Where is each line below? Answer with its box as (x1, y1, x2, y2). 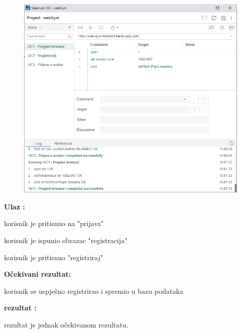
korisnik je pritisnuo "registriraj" (4, 252, 103, 262)
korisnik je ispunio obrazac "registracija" (4, 235, 128, 245)
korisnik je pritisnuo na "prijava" (4, 218, 104, 229)
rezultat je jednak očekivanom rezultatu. (4, 319, 129, 329)
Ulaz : (4, 201, 25, 211)
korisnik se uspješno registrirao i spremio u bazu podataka (4, 285, 183, 296)
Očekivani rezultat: (4, 269, 71, 279)
